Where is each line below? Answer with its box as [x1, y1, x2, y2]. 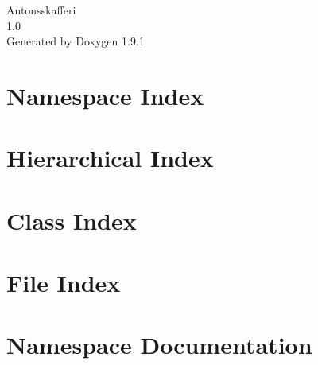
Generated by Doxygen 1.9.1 [6, 33, 145, 49]
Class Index [6, 204, 137, 236]
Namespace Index [6, 79, 204, 111]
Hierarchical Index [6, 142, 214, 174]
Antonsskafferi [6, 2, 76, 17]
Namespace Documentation [6, 328, 312, 361]
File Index [6, 266, 121, 299]
